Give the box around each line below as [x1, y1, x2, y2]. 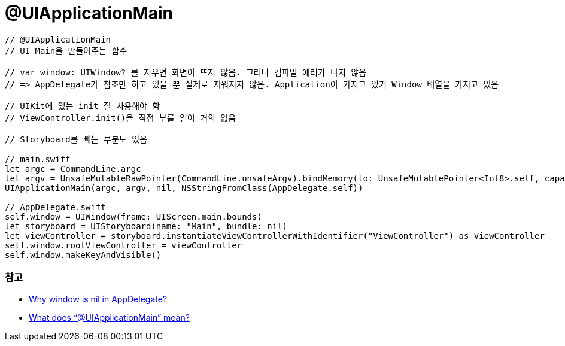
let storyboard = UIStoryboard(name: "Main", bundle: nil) [5, 221, 288, 231]
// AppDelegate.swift [5, 202, 106, 212]
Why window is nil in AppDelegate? [29, 293, 168, 304]
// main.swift [5, 154, 71, 164]
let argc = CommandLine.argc [5, 163, 141, 174]
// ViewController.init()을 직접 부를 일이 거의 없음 [5, 113, 236, 123]
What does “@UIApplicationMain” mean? [29, 312, 190, 323]
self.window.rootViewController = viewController [5, 240, 242, 250]
